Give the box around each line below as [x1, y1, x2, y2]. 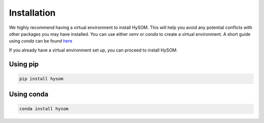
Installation [9, 7, 56, 18]
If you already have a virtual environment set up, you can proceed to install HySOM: [9, 47, 178, 53]
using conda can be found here [9, 38, 73, 44]
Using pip [9, 60, 39, 68]
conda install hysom [19, 106, 68, 112]
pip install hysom [19, 76, 64, 81]
